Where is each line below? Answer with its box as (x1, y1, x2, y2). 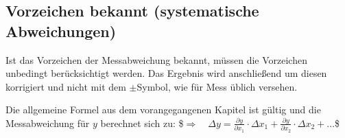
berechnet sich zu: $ (100, 115, 184, 130)
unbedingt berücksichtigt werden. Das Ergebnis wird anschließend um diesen (5, 66, 327, 80)
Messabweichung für (5, 115, 90, 130)
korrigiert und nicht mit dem (5, 79, 126, 93)
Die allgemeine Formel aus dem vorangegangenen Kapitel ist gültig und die (5, 102, 321, 117)
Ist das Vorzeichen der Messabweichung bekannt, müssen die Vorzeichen (5, 52, 307, 67)
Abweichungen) (5, 20, 117, 41)
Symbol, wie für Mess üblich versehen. (136, 79, 298, 93)
